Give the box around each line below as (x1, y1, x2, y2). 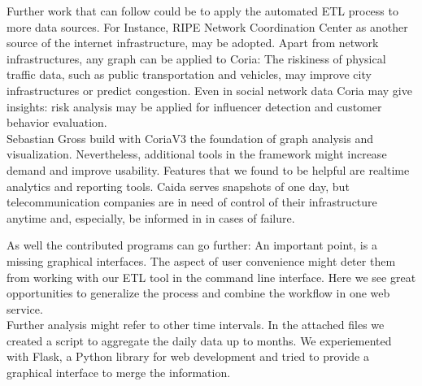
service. (7, 300, 43, 317)
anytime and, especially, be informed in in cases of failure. (7, 209, 295, 226)
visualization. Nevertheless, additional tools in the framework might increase (7, 145, 387, 163)
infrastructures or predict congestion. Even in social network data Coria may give (7, 81, 412, 98)
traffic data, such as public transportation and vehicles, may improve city (7, 66, 372, 83)
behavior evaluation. (7, 114, 107, 131)
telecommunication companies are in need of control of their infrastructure (7, 193, 377, 210)
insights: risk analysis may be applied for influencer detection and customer (7, 98, 382, 115)
